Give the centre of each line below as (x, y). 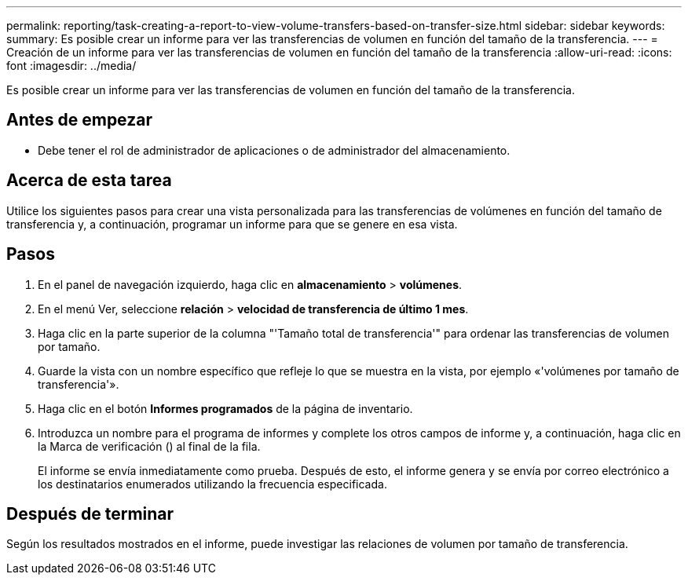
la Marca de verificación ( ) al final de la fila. (149, 446)
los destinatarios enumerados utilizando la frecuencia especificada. (212, 484)
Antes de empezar (79, 120)
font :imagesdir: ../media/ (71, 66)
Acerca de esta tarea (89, 181)
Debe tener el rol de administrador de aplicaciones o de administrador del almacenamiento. (274, 150)
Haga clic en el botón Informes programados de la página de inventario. (225, 408)
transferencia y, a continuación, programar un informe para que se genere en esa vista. (232, 224)
